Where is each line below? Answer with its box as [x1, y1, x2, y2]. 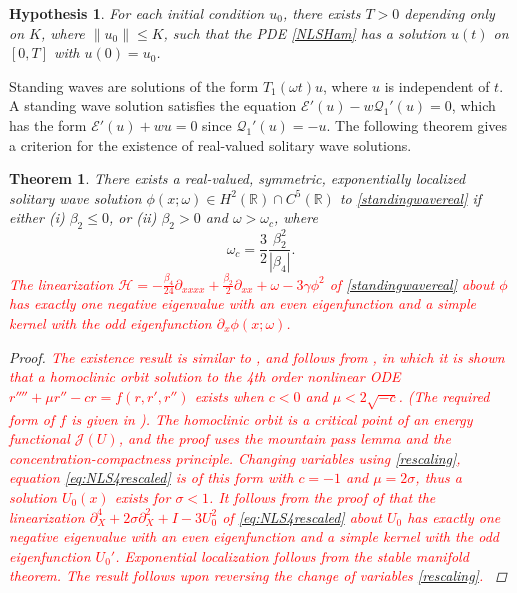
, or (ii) [108, 207, 157, 228]
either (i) [9, 207, 65, 228]
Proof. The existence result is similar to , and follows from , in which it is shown [9, 346, 505, 367]
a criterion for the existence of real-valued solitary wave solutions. [9, 134, 412, 155]
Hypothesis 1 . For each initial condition [9, 3, 265, 23]
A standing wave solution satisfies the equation [9, 95, 297, 116]
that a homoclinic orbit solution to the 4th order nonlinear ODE [9, 366, 401, 387]
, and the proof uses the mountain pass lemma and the [118, 428, 451, 449]
